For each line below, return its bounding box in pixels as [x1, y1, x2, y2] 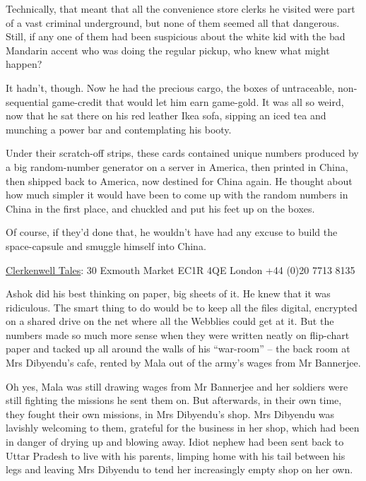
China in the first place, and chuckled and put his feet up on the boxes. [6, 201, 315, 215]
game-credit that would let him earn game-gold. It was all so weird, [52, 94, 344, 109]
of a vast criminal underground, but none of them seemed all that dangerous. [6, 15, 340, 30]
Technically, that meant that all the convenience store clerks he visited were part [6, 1, 355, 16]
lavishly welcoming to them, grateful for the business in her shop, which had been [6, 420, 360, 435]
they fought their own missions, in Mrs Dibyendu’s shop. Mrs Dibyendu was [6, 406, 335, 421]
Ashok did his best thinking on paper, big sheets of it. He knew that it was [6, 286, 331, 301]
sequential [6, 94, 49, 109]
